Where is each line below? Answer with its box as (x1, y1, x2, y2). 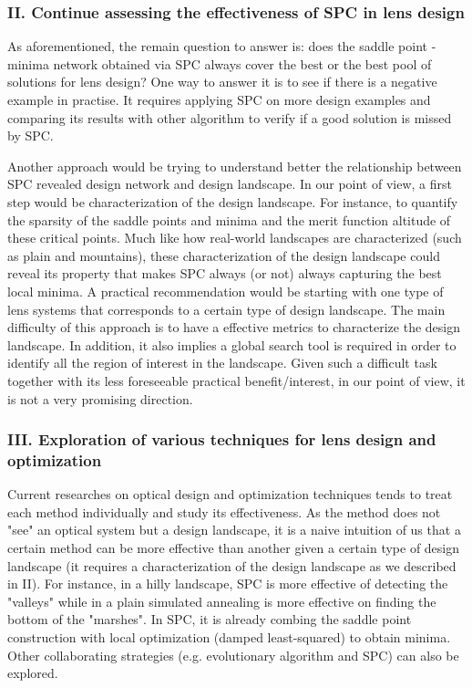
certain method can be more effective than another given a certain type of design (7, 538, 460, 558)
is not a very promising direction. (7, 389, 193, 408)
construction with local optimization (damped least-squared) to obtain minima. (7, 627, 451, 646)
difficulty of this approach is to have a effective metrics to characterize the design (7, 318, 460, 337)
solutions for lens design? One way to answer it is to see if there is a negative (7, 72, 437, 91)
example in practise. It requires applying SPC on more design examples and (7, 90, 431, 109)
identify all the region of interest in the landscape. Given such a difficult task (7, 353, 437, 372)
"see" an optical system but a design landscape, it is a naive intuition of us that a (7, 520, 461, 539)
